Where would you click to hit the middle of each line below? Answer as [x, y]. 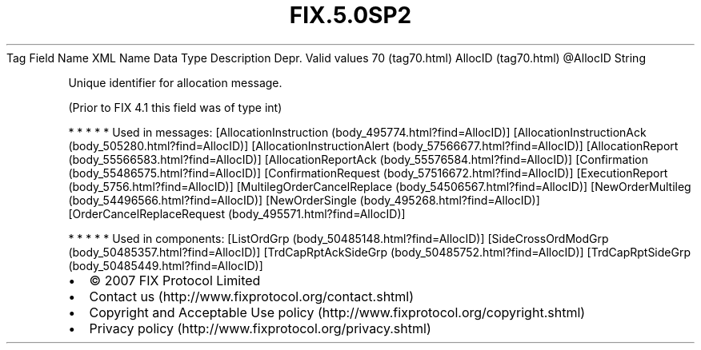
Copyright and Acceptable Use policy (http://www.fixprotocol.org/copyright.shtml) [337, 312]
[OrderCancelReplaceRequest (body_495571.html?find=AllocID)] [237, 213]
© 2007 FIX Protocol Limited [175, 280]
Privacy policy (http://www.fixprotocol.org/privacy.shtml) [260, 328]
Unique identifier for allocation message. [175, 82]
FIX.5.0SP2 [350, 15]
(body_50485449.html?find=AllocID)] [166, 265]
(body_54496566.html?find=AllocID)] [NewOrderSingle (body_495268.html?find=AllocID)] [304, 200]
